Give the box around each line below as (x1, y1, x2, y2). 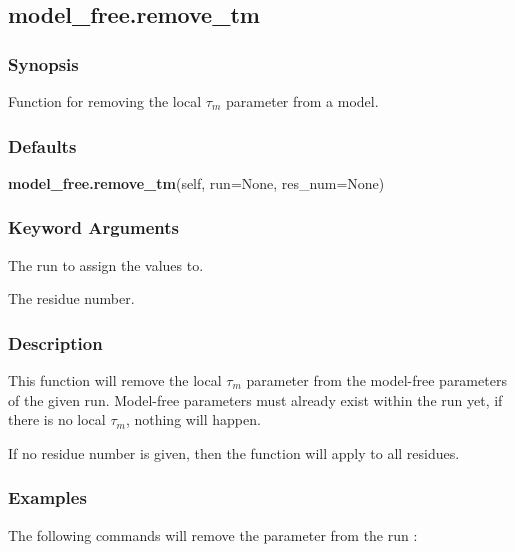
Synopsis (8, 51, 79, 76)
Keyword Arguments (8, 215, 180, 240)
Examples (8, 485, 87, 510)
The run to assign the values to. (8, 254, 204, 275)
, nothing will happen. (125, 409, 261, 430)
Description (8, 330, 103, 355)
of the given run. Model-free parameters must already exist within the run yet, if (8, 389, 503, 410)
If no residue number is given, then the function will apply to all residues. (8, 442, 460, 463)
